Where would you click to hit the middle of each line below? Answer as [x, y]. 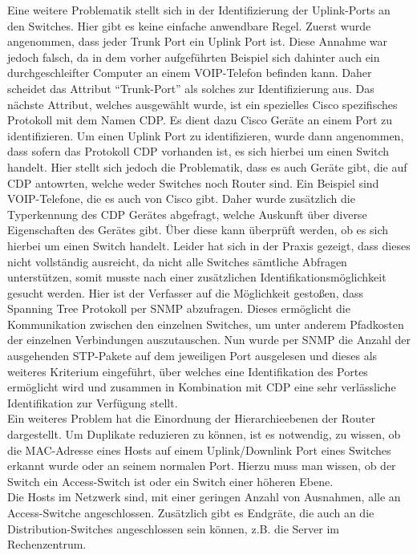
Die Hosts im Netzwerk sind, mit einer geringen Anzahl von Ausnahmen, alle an [204, 497]
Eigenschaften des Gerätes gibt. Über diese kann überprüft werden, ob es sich [198, 230]
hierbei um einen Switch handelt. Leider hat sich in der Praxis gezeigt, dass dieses [209, 245]
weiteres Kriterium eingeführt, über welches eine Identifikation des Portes [188, 371]
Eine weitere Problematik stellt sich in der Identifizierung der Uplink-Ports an [199, 10]
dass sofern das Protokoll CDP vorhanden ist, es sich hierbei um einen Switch [198, 151]
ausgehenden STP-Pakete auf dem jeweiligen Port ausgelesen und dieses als [192, 356]
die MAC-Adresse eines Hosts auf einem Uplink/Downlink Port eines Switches [199, 450]
